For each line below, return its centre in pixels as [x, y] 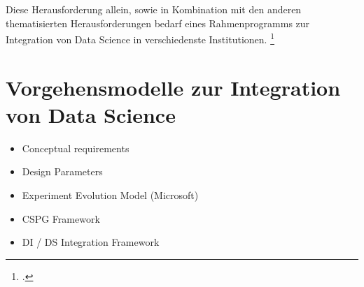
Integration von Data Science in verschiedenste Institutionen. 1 [140, 38]
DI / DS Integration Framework [91, 242]
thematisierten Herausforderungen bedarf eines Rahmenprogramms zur [158, 23]
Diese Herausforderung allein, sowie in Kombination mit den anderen [154, 9]
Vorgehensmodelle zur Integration [173, 87]
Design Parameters [62, 171]
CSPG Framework [61, 218]
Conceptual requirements [76, 148]
